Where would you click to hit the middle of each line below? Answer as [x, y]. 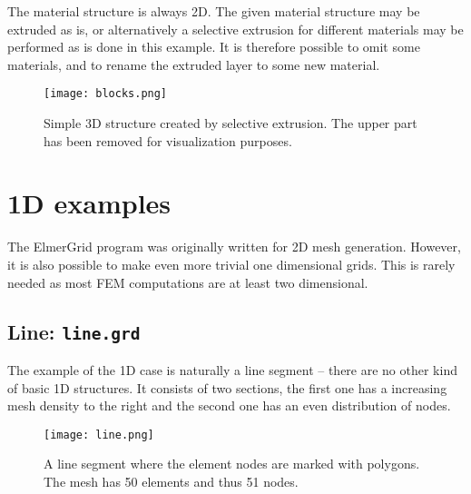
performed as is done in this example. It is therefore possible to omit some [214, 47]
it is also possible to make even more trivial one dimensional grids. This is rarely [231, 264]
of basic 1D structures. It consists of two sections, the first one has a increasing [227, 387]
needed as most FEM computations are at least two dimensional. [188, 282]
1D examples [89, 203]
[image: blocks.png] [106, 94]
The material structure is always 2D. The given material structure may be [214, 11]
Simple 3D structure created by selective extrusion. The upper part [231, 123]
